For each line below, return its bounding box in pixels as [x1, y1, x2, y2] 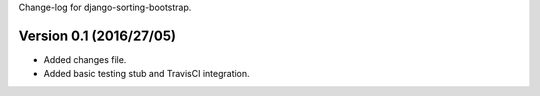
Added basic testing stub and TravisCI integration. [43, 68, 250, 80]
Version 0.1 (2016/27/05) [18, 27, 177, 44]
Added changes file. [43, 53, 127, 65]
